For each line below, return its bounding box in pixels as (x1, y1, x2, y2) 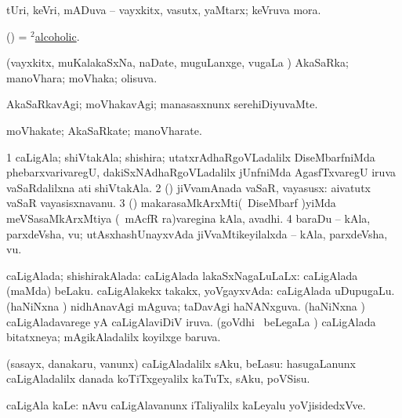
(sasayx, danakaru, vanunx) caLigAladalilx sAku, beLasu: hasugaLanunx (6, 354, 356, 371)
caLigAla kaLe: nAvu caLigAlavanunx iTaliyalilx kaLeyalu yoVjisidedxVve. (6, 396, 366, 413)
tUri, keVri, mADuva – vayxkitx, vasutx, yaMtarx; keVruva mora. (6, 2, 321, 17)
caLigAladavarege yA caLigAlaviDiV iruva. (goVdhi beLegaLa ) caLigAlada (6, 313, 376, 329)
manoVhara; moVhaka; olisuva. (6, 69, 158, 85)
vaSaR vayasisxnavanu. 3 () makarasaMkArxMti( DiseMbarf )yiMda (6, 194, 336, 211)
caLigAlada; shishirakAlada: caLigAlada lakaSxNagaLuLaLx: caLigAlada (6, 267, 358, 283)
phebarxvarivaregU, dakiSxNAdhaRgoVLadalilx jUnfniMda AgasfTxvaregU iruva (6, 164, 396, 180)
